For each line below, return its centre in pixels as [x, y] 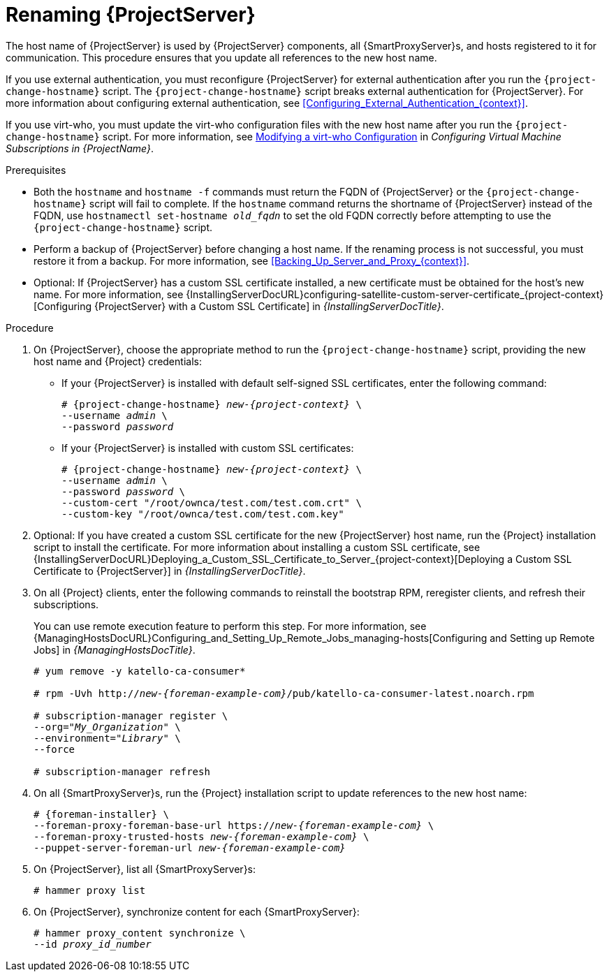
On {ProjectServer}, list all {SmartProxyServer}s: [145, 869]
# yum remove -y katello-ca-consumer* [140, 671]
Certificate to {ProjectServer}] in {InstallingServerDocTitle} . [170, 571]
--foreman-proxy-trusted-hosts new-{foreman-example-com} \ [201, 836]
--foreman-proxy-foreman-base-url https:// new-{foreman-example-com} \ [234, 825]
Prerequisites [36, 170]
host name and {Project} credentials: [118, 361]
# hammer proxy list [90, 890]
